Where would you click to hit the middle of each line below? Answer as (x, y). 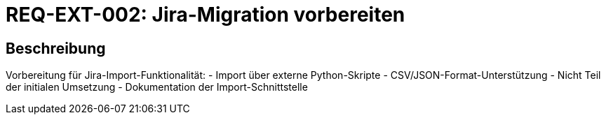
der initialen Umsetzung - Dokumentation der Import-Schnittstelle (157, 87)
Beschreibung (56, 48)
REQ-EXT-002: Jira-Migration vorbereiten (206, 15)
